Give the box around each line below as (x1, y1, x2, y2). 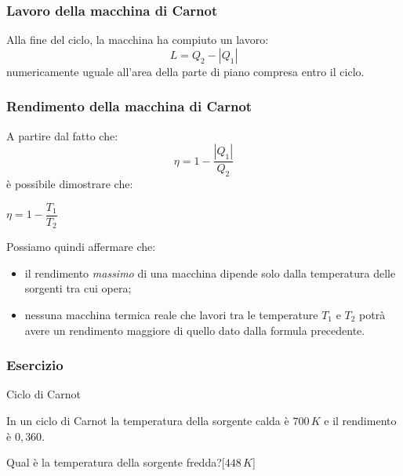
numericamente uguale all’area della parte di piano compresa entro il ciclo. (6, 63, 365, 79)
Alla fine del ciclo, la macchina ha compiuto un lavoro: (6, 31, 269, 48)
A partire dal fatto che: (6, 127, 118, 144)
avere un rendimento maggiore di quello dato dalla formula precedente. (24, 322, 365, 338)
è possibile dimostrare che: (6, 176, 133, 192)
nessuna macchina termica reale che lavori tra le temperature (24, 306, 318, 322)
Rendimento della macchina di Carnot (6, 96, 252, 116)
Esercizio (6, 355, 64, 375)
